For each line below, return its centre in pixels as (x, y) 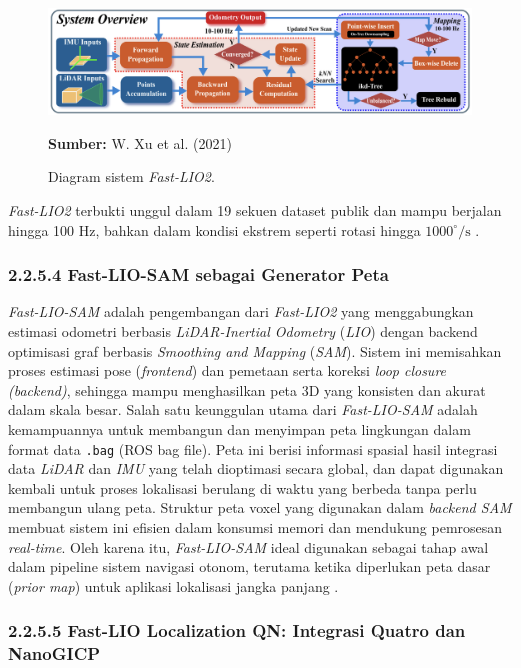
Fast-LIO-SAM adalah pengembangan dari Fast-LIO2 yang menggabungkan (241, 311)
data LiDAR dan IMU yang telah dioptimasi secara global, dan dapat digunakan (256, 468)
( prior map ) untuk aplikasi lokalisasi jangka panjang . (173, 585)
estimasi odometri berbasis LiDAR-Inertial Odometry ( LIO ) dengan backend (243, 331)
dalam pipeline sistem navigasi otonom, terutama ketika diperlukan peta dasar (249, 566)
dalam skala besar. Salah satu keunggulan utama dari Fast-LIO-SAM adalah (243, 409)
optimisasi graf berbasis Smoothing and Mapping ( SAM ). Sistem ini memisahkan (255, 350)
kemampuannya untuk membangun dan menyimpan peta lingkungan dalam (239, 428)
